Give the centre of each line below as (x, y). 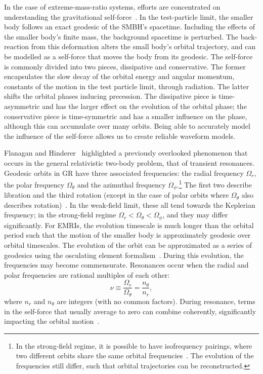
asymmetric (22, 106)
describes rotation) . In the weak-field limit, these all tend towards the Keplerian (130, 204)
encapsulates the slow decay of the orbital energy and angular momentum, (119, 76)
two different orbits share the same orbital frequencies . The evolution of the (135, 356)
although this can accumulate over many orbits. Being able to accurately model (127, 126)
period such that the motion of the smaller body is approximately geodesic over (127, 235)
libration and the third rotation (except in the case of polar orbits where (117, 195)
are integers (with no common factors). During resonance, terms (156, 301)
